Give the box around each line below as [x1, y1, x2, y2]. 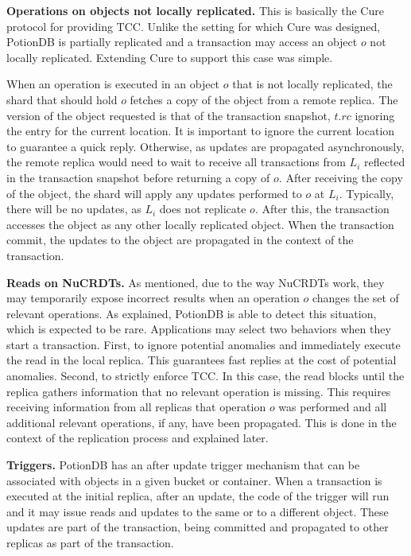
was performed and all [278, 399, 387, 415]
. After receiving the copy [278, 169, 403, 185]
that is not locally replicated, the [232, 76, 393, 92]
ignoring [355, 107, 395, 123]
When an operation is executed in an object [6, 76, 220, 92]
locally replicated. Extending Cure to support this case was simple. [6, 49, 333, 65]
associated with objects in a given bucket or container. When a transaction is [6, 472, 382, 488]
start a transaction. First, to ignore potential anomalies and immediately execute [6, 336, 401, 352]
